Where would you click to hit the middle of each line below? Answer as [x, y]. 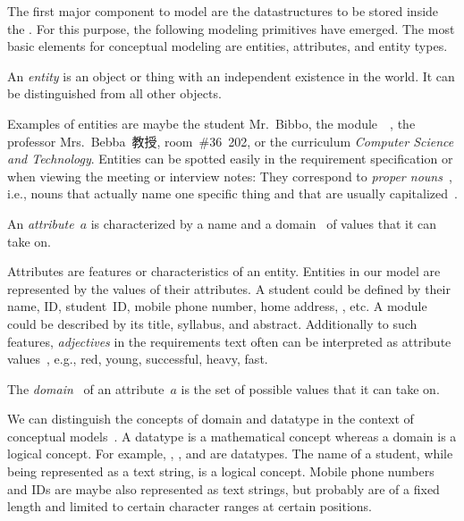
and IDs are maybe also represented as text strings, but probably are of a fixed [224, 488]
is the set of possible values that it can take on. [310, 388]
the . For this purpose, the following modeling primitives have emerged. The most [231, 28]
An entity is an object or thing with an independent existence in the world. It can [231, 76]
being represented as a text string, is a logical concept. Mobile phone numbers [221, 471]
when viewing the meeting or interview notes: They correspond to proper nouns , [230, 176]
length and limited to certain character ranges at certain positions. [190, 506]
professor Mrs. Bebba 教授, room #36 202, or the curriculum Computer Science [231, 141]
